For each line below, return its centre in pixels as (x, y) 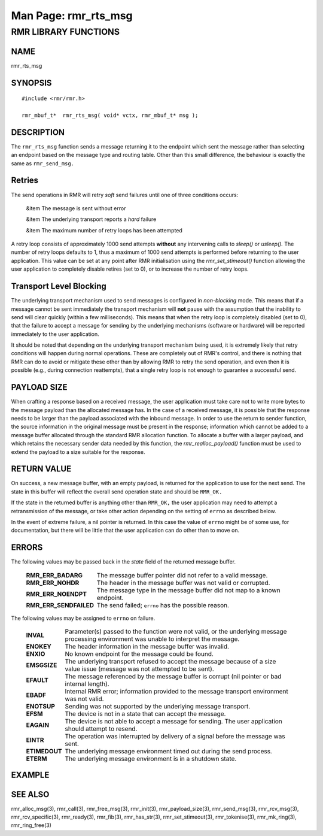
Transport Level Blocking (59, 287)
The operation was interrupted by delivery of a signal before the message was (175, 737)
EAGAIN (38, 725)
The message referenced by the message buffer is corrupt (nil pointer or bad (173, 677)
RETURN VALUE (41, 469)
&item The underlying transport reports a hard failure (91, 219)
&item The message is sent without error (76, 208)
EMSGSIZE (42, 665)
